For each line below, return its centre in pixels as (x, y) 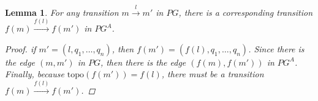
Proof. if (21, 48)
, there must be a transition (213, 74)
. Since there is (276, 48)
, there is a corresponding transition (246, 12)
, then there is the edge (143, 62)
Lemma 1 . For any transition (62, 12)
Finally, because (35, 74)
